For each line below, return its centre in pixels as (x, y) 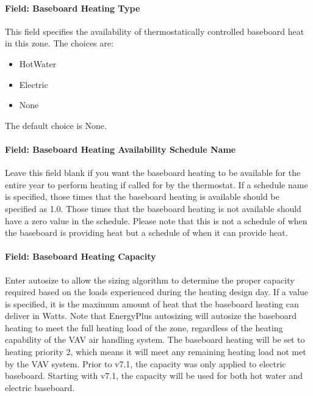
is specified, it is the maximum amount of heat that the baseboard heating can (152, 303)
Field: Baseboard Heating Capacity (81, 256)
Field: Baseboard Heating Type (73, 8)
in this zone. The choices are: (59, 43)
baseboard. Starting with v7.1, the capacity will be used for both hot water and (154, 376)
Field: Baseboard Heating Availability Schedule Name (121, 149)
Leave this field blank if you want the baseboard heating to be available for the (153, 173)
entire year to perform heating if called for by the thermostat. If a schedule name (156, 184)
